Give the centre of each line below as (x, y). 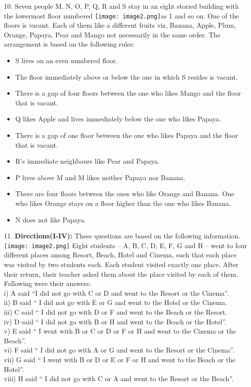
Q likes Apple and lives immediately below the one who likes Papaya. (118, 119)
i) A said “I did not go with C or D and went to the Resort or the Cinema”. (117, 293)
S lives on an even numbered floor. (66, 60)
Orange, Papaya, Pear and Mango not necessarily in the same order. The (112, 34)
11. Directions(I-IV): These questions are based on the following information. (122, 236)
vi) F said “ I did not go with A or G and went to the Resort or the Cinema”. (119, 350)
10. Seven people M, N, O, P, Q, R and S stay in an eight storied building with (121, 6)
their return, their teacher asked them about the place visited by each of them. (121, 274)
